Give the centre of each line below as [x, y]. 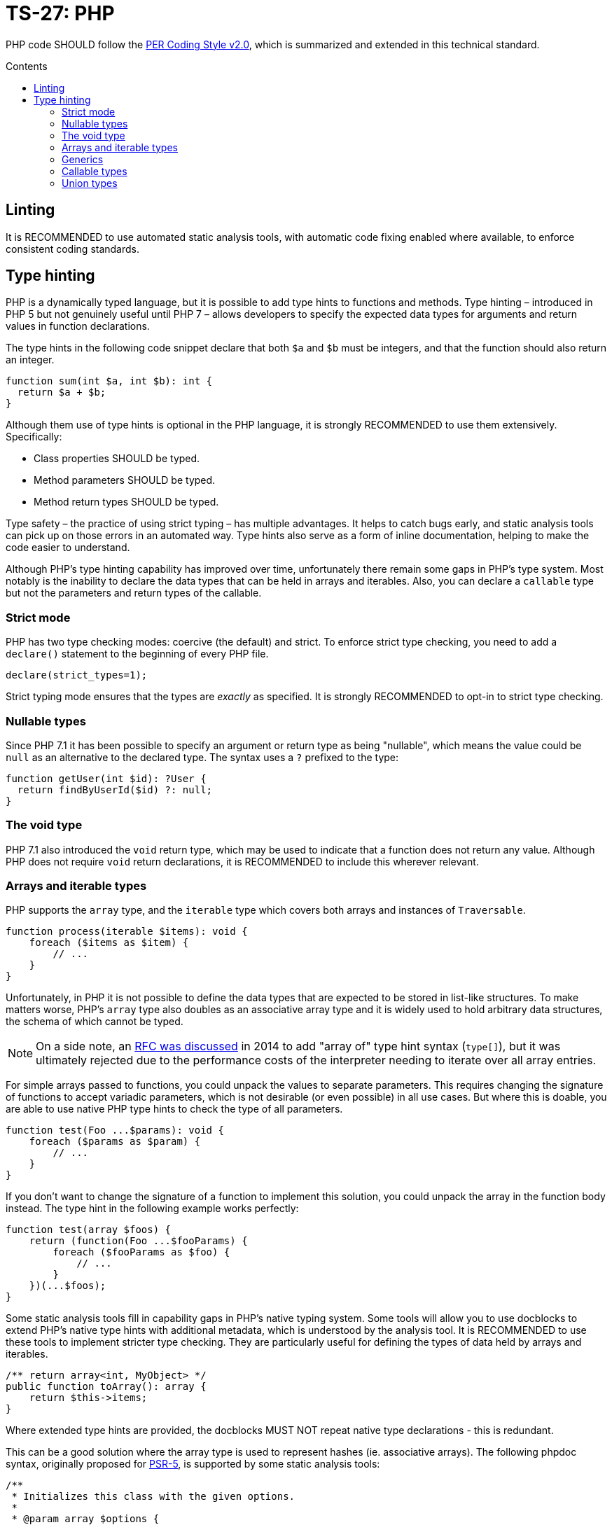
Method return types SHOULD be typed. [126, 502]
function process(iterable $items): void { [127, 932]
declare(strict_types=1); [77, 675]
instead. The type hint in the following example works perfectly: [152, 1209]
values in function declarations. [78, 326]
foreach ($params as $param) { [115, 1142]
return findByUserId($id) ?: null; [115, 789]
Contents [27, 66]
